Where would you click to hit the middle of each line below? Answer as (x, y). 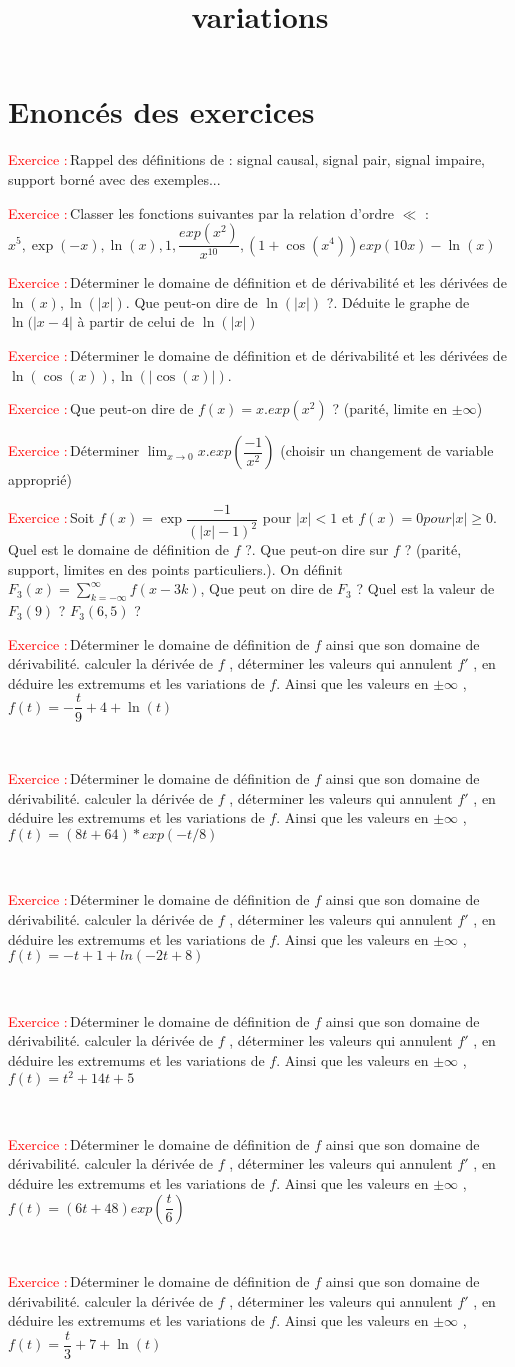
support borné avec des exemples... (114, 178)
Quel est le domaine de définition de (118, 549)
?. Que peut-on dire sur (317, 549)
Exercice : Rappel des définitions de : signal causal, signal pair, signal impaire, (246, 159)
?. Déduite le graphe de (398, 301)
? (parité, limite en (390, 408)
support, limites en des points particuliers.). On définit (175, 568)
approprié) (40, 479)
